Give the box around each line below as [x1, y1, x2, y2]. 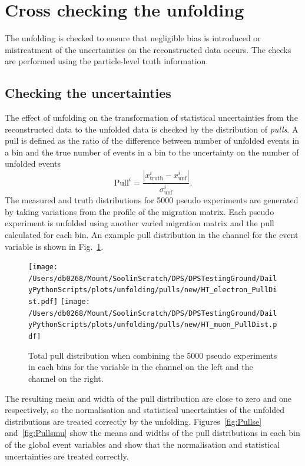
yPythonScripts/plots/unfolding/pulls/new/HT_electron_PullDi [28, 286, 277, 295]
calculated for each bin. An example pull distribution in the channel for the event [5, 228, 299, 240]
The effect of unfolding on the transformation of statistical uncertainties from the [5, 111, 298, 124]
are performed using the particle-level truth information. [5, 55, 208, 67]
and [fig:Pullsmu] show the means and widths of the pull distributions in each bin [5, 427, 300, 439]
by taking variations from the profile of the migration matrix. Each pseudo [5, 205, 274, 217]
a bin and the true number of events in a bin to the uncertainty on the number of [5, 146, 299, 158]
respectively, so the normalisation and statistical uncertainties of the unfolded [5, 404, 285, 416]
